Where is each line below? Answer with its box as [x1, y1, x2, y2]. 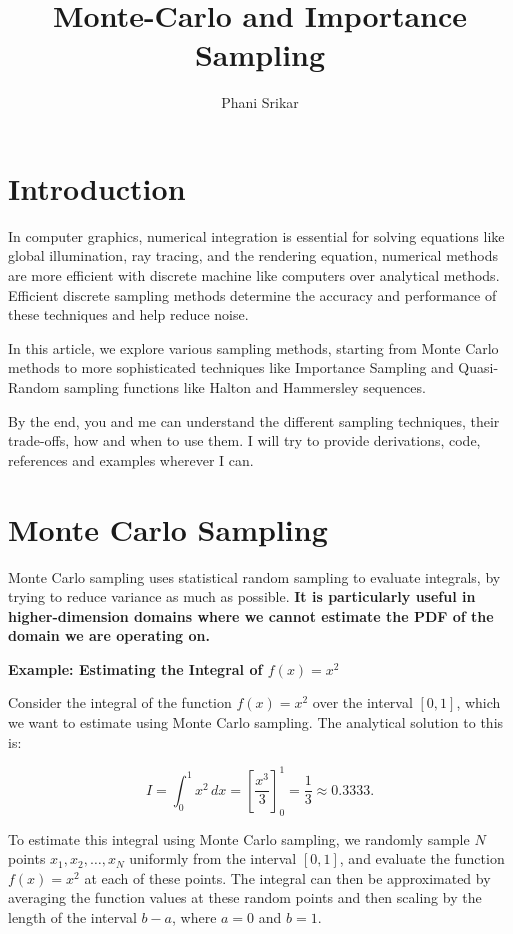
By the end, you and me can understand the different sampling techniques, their [8, 410, 500, 431]
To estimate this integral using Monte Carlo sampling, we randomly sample [8, 828, 470, 849]
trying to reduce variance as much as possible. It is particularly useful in [8, 586, 476, 607]
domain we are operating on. [8, 625, 210, 646]
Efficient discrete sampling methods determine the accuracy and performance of [8, 284, 497, 305]
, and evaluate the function [339, 848, 505, 869]
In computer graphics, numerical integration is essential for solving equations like [8, 225, 505, 246]
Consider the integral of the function [8, 692, 232, 713]
